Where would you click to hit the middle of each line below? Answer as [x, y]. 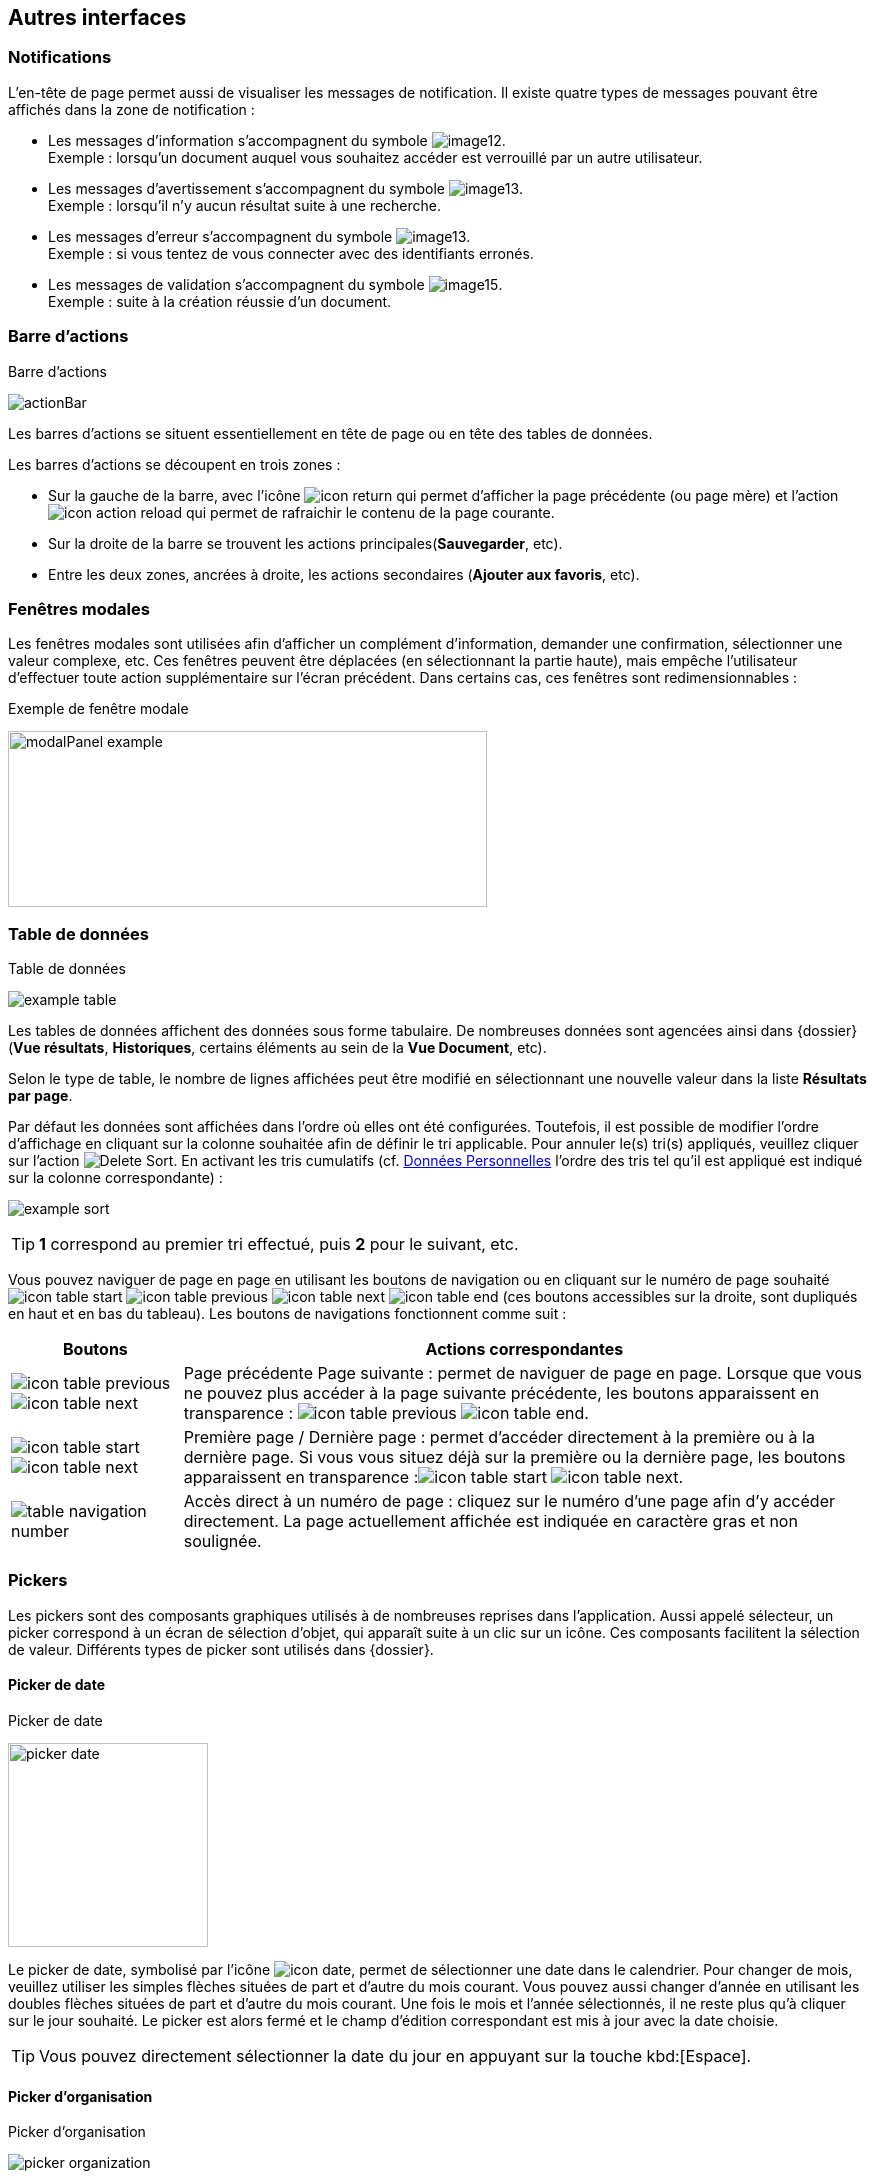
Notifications [60, 57]
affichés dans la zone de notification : [131, 109]
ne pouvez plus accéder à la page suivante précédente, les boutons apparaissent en [501, 1393]
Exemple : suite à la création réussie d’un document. [220, 301]
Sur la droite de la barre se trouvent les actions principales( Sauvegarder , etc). [305, 543]
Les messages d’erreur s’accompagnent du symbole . [259, 236]
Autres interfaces [97, 17]
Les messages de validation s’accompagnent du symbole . [275, 284]
